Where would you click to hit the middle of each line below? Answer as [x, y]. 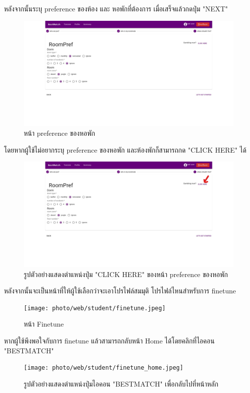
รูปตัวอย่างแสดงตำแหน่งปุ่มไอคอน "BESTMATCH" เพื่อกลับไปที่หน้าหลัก [121, 383]
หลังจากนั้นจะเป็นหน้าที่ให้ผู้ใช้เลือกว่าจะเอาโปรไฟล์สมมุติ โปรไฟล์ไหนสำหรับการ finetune [120, 291]
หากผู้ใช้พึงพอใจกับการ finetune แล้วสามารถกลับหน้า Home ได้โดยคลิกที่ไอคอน [109, 341]
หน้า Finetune [44, 324]
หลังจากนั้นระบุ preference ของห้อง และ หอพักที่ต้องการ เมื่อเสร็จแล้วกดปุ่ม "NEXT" [116, 8]
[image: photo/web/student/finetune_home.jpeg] [104, 368]
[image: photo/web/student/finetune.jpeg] [95, 308]
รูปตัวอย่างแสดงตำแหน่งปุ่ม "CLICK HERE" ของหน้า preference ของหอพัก [126, 274]
